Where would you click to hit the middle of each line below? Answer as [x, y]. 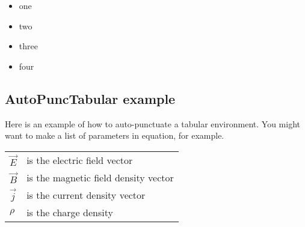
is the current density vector [86, 195]
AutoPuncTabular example [90, 98]
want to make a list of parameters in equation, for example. [115, 135]
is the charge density [70, 213]
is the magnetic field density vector [100, 177]
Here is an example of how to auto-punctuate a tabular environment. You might [152, 123]
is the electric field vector [80, 160]
